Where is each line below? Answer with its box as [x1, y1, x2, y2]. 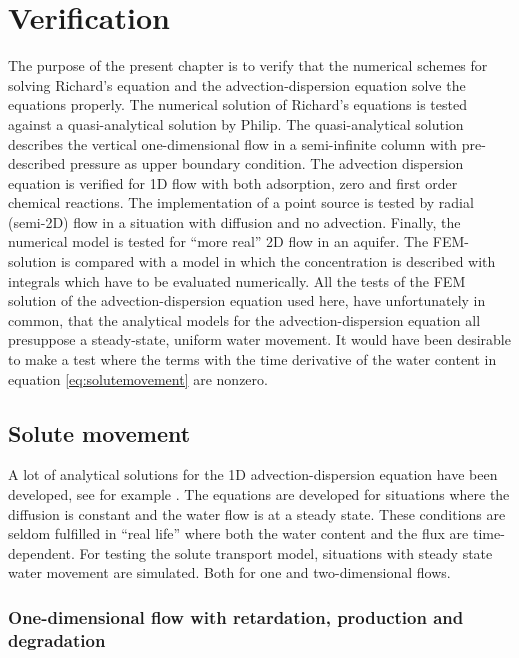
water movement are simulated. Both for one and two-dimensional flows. [8, 562, 451, 583]
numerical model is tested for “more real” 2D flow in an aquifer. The [8, 231, 429, 252]
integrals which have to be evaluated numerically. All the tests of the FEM [8, 270, 466, 291]
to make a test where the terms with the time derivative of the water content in [8, 349, 497, 370]
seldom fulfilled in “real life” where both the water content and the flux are [8, 523, 469, 544]
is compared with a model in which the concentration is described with [60, 251, 496, 272]
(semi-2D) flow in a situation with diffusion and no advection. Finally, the [8, 211, 461, 232]
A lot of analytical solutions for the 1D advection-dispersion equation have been [8, 464, 498, 485]
